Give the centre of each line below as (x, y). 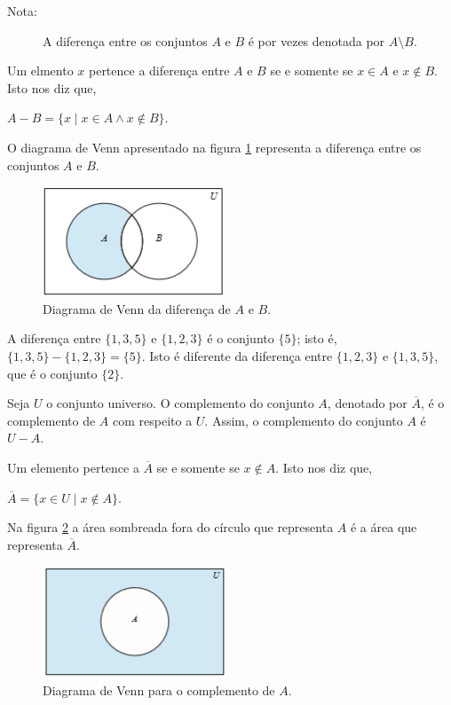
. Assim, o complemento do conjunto (304, 420)
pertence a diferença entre (159, 70)
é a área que (384, 527)
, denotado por (367, 403)
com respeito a (152, 420)
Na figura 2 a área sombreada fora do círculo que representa (170, 527)
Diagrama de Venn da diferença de (137, 308)
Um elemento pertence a (73, 467)
